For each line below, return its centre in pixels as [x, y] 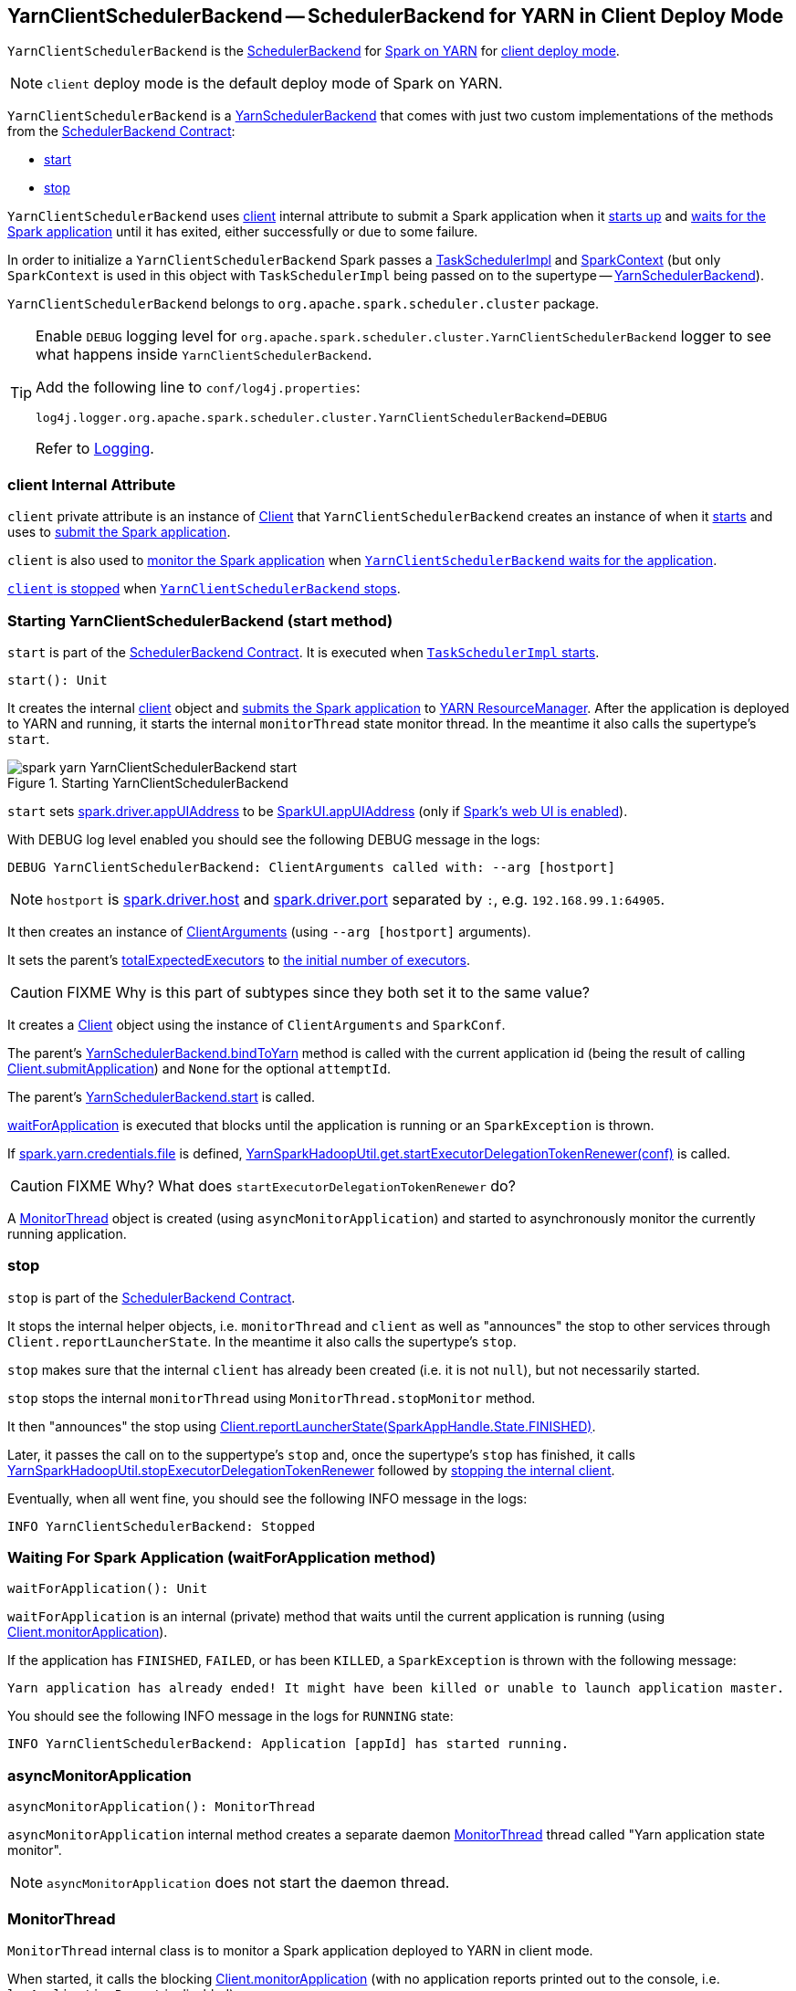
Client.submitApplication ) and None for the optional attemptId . [199, 1068]
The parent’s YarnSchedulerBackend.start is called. [161, 1096]
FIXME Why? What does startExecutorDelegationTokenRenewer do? [291, 1185]
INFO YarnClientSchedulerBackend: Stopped [162, 1526]
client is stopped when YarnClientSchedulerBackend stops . [204, 589]
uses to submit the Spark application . [119, 532]
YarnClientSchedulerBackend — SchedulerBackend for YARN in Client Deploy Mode [396, 16]
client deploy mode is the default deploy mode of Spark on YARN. [275, 84]
